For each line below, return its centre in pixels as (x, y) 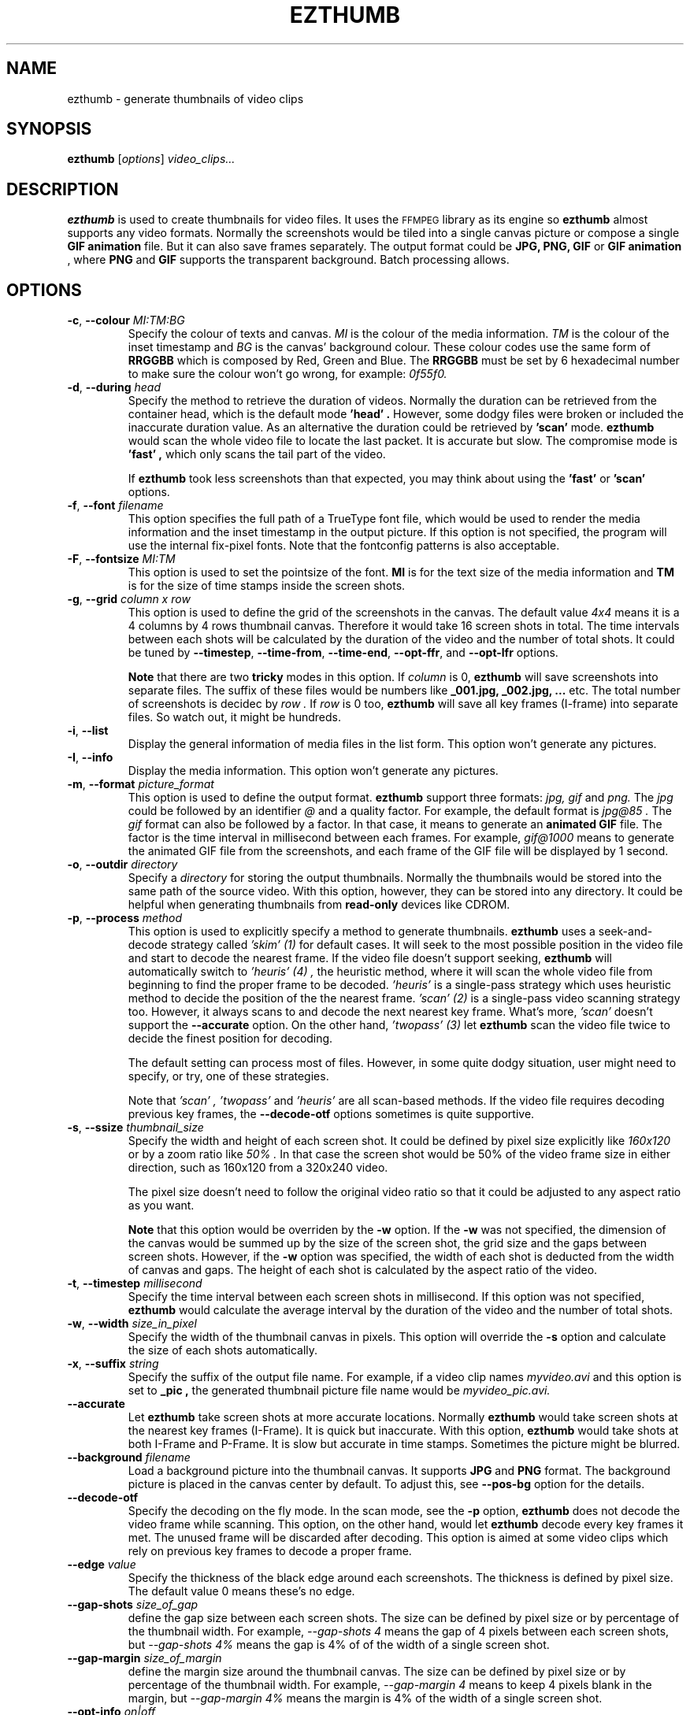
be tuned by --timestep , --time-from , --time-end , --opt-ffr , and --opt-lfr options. (343, 653)
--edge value (102, 1565)
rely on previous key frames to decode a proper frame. (270, 1551)
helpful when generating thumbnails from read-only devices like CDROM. (319, 905)
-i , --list (88, 731)
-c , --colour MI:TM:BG (126, 320)
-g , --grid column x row (129, 599)
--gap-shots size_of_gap (133, 1605)
